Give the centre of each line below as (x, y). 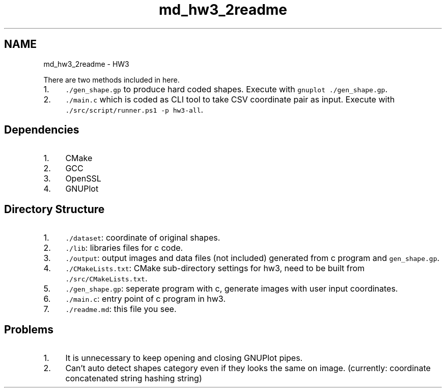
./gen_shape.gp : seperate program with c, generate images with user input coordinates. (232, 289)
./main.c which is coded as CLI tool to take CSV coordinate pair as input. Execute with (230, 99)
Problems (29, 329)
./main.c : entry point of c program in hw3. (145, 299)
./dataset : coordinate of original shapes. (143, 238)
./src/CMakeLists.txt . (106, 279)
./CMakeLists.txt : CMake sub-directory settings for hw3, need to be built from (215, 268)
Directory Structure (54, 209)
